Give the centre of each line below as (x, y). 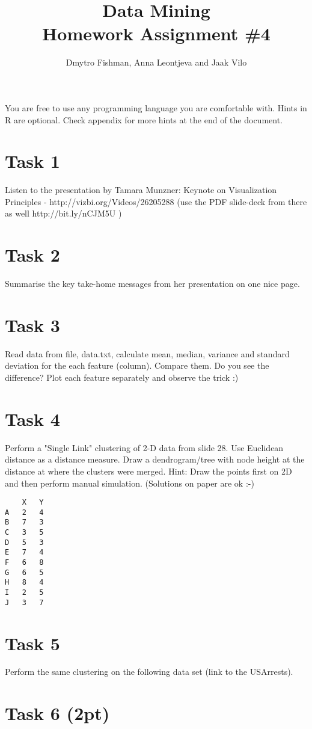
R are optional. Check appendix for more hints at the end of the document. (144, 119)
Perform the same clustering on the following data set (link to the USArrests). (149, 672)
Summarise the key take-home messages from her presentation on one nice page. (152, 284)
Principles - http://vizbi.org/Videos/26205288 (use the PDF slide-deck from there (156, 201)
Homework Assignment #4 (156, 33)
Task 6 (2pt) (57, 713)
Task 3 (32, 325)
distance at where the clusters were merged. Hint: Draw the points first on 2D (148, 471)
